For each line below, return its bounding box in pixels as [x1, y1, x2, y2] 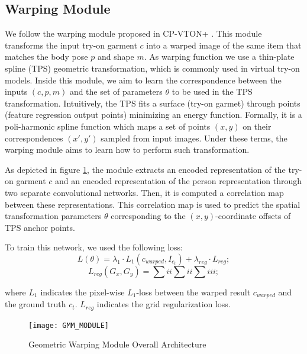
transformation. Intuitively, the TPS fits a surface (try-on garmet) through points [5, 96, 300, 109]
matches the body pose [5, 50, 88, 63]
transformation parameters [5, 210, 102, 222]
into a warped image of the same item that [146, 38, 302, 51]
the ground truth [5, 298, 66, 310]
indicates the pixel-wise [40, 285, 125, 298]
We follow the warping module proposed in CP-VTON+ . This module [5, 27, 262, 40]
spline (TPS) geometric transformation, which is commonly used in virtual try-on [5, 62, 300, 74]
